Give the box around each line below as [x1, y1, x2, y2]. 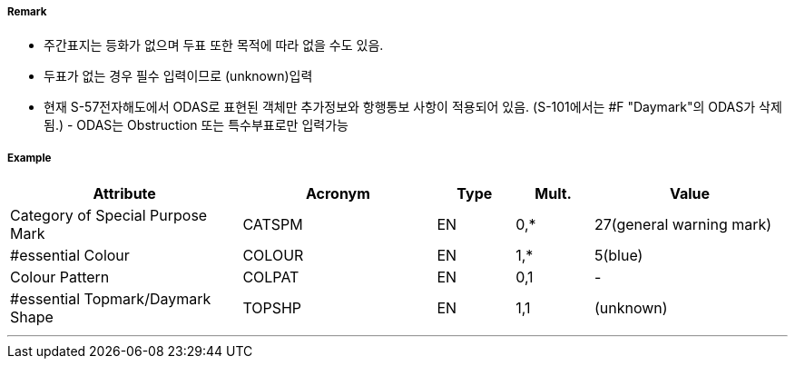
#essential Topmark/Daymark [10, 290, 211, 309]
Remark [7, 5, 47, 18]
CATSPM [242, 215, 303, 234]
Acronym [305, 184, 370, 203]
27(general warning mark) [594, 215, 772, 234]
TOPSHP [242, 299, 302, 318]
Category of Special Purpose [10, 206, 208, 225]
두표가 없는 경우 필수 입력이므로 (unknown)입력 [44, 68, 313, 84]
